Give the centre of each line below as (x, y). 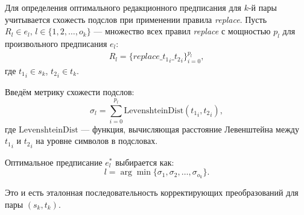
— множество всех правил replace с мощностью (182, 31)
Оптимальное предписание (54, 162)
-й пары (262, 7)
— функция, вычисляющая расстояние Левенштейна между (190, 129)
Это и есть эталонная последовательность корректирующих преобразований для (152, 192)
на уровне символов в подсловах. (97, 141)
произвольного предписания (56, 43)
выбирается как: (145, 162)
